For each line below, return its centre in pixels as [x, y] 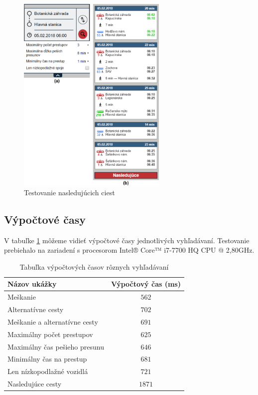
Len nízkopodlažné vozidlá [48, 371]
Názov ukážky [32, 284]
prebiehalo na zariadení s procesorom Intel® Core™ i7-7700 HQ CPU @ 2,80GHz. [129, 250]
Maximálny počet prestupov [50, 334]
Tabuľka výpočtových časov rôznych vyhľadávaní [94, 266]
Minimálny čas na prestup [47, 359]
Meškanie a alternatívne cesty [53, 321]
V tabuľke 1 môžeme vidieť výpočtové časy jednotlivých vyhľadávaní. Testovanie [127, 240]
